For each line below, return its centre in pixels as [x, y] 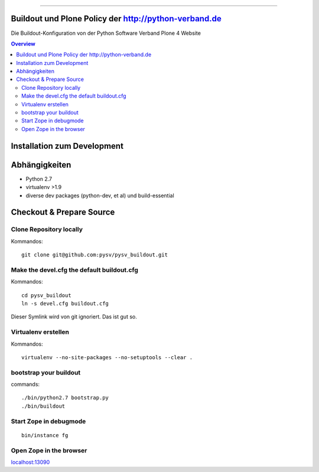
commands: [25, 385]
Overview [23, 44]
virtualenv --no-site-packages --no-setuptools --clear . [107, 357]
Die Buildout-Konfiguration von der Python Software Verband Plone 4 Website [106, 33]
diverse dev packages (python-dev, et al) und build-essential [100, 196]
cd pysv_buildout [46, 295]
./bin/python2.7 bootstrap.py [65, 398]
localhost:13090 [30, 462]
